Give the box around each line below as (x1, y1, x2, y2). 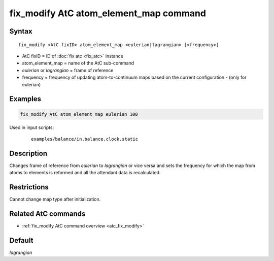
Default (9, 236, 33, 245)
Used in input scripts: (9, 124, 54, 130)
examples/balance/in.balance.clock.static (31, 136, 139, 142)
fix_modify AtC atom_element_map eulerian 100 (20, 111, 138, 117)
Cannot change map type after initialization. (9, 196, 101, 203)
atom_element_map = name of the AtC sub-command (22, 60, 134, 66)
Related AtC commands (9, 209, 86, 218)
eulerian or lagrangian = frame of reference (22, 67, 114, 73)
